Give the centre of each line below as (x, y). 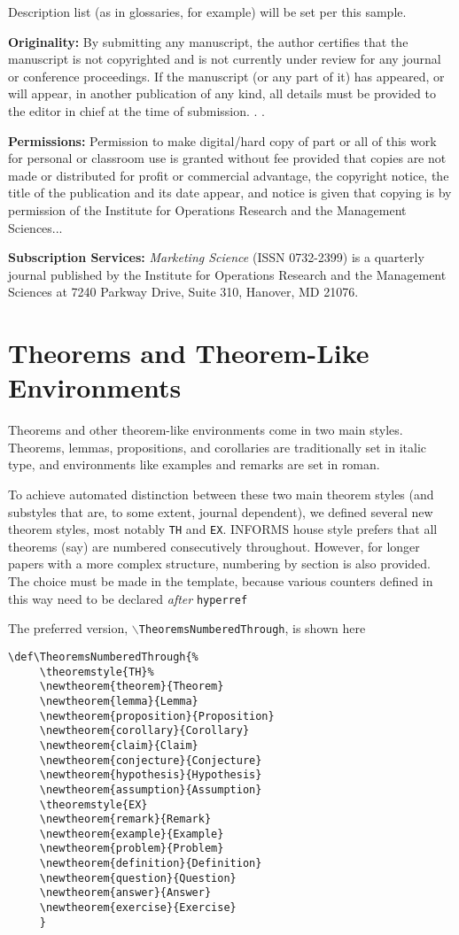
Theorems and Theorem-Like (189, 353)
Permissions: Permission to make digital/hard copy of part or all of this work (222, 140)
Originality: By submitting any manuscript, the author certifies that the (208, 41)
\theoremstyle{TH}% (97, 672)
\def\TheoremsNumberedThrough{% (103, 657)
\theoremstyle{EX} (93, 804)
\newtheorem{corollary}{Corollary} (144, 731)
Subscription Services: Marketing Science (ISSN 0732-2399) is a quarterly (216, 257)
